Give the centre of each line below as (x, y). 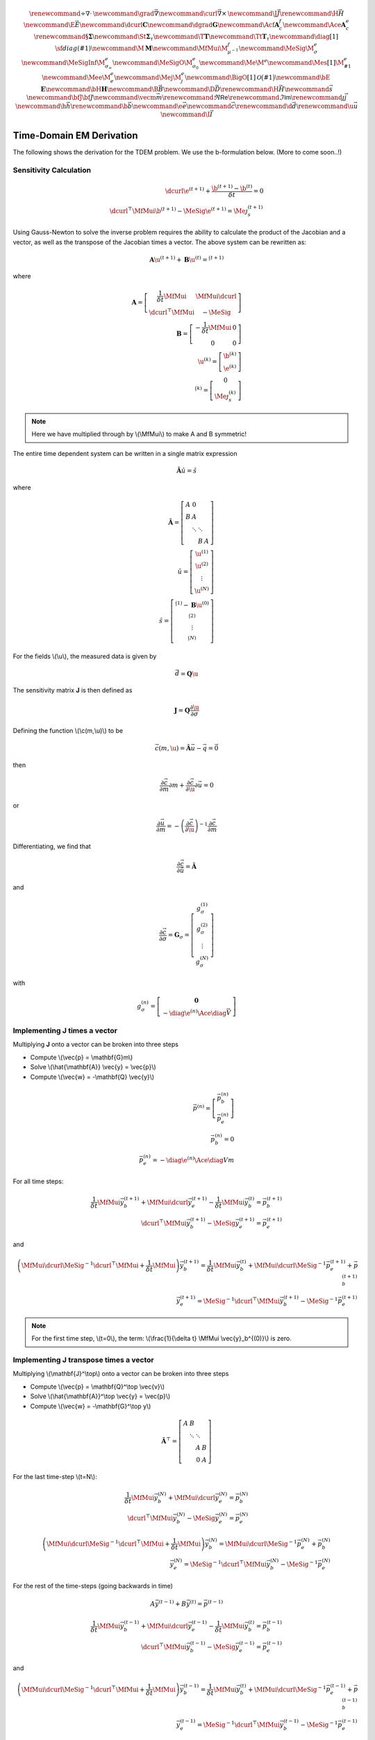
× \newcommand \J (249, 13)
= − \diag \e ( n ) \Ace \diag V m (193, 1159)
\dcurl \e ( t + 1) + (188, 190)
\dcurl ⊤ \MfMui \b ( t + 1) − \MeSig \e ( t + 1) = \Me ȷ (178, 210)
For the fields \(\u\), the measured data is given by (85, 656)
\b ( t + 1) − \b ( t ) (232, 188)
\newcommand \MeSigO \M (152, 63)
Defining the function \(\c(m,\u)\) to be (68, 731)
